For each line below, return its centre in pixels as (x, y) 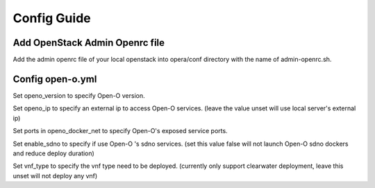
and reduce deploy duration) (54, 153)
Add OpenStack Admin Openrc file (89, 43)
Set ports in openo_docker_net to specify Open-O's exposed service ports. (120, 131)
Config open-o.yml (55, 79)
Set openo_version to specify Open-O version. (79, 95)
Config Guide (52, 18)
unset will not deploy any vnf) (55, 176)
